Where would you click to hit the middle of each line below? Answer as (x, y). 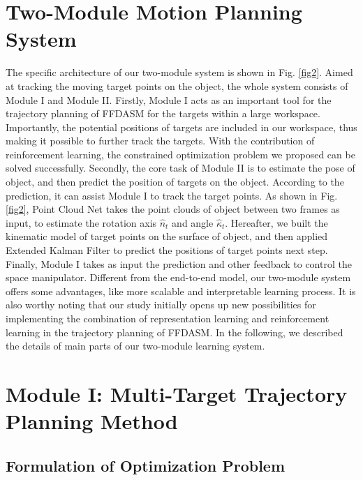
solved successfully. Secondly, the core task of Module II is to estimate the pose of (180, 168)
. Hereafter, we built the (276, 222)
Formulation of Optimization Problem (146, 465)
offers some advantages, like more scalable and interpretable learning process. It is (181, 291)
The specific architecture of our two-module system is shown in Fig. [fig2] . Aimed (179, 72)
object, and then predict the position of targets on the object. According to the (175, 182)
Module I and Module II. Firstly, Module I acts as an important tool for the (169, 99)
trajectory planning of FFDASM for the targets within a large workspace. (163, 113)
